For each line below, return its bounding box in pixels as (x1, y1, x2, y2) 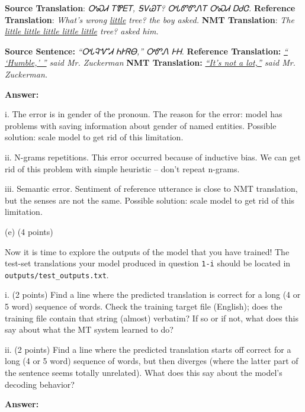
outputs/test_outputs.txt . (5, 268, 109, 281)
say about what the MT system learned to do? (5, 323, 174, 336)
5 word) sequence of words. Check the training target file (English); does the (5, 300, 282, 312)
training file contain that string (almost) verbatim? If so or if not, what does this (5, 311, 299, 324)
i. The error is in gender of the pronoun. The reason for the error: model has (5, 108, 282, 120)
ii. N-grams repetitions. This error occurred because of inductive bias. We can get (5, 150, 301, 163)
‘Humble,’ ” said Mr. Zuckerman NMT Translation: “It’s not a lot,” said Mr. (5, 56, 296, 69)
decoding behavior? (5, 378, 75, 390)
